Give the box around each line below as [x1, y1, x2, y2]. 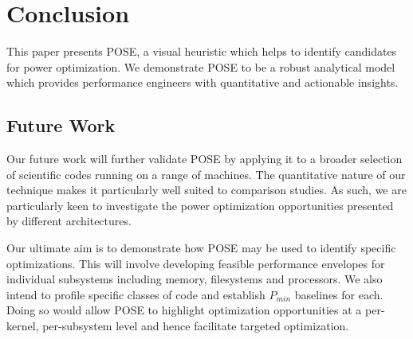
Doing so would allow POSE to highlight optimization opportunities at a [6, 302, 362, 318]
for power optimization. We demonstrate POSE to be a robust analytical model [6, 58, 395, 75]
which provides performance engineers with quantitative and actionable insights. [6, 74, 399, 91]
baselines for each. [294, 286, 383, 302]
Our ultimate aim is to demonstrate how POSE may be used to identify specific [6, 240, 396, 256]
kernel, [6, 318, 39, 334]
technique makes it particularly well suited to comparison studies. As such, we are [6, 181, 407, 198]
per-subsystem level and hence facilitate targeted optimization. [42, 318, 349, 334]
